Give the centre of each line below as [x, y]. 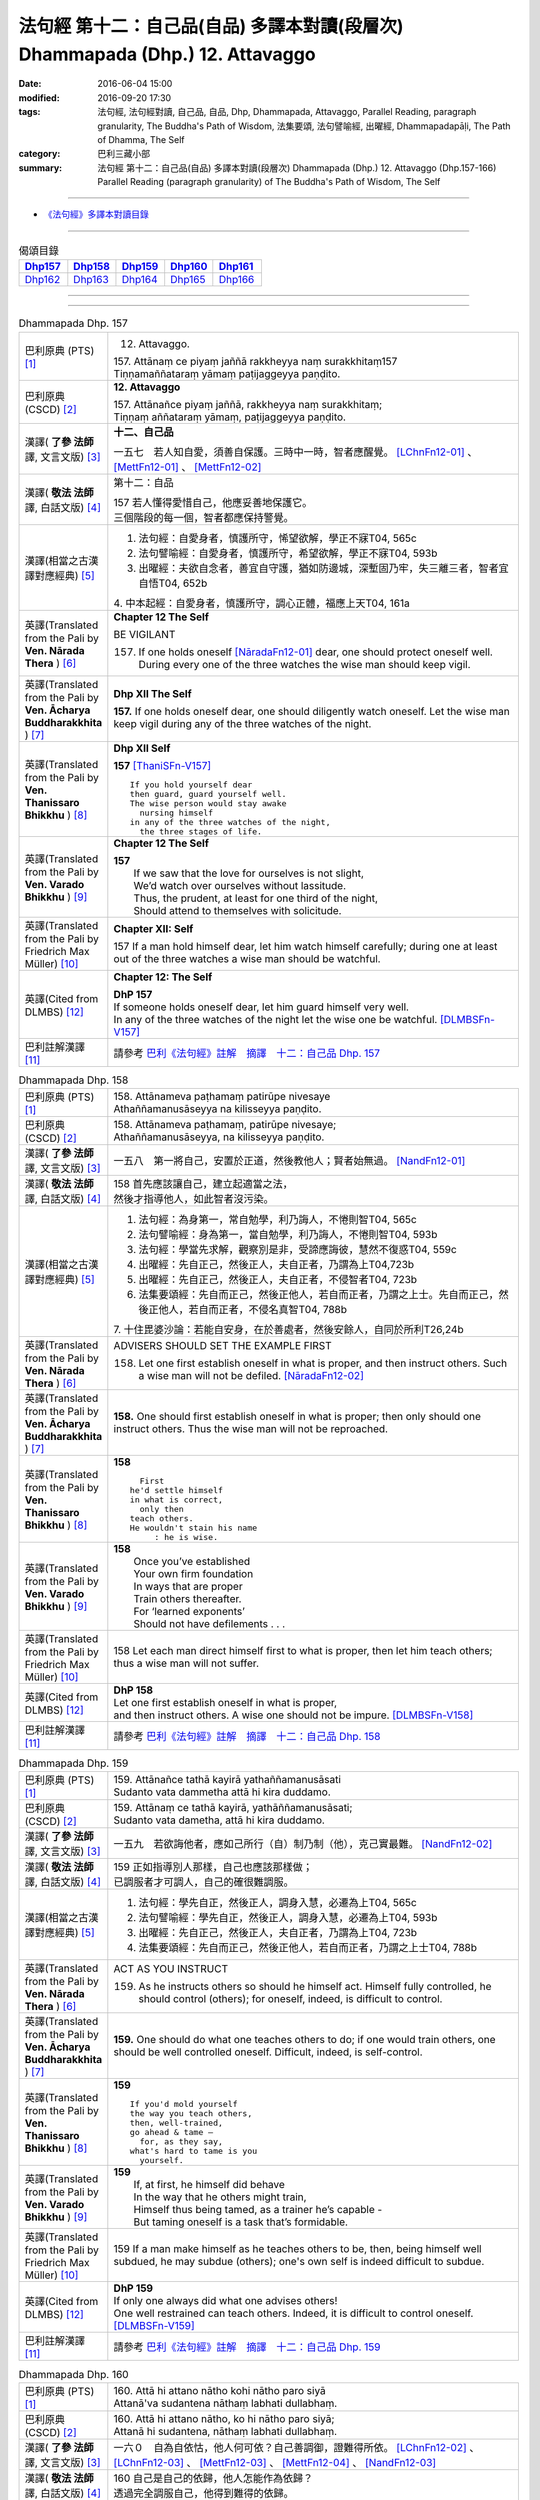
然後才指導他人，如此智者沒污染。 [193, 1198]
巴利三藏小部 [123, 154]
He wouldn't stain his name [193, 1527]
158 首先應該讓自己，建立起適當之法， [203, 1183]
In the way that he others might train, [220, 2197]
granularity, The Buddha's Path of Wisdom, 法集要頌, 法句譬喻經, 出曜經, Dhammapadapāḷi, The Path [304, 126]
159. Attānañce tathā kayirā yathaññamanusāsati [227, 1780]
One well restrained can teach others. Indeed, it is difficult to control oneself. [293, 2313]
